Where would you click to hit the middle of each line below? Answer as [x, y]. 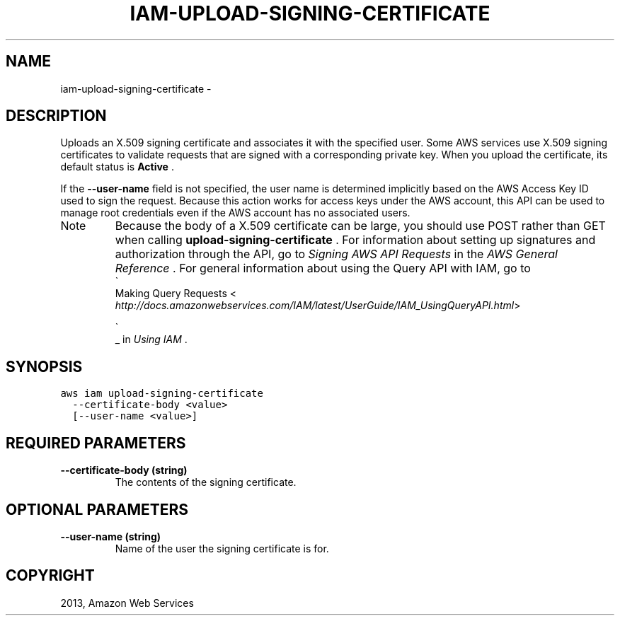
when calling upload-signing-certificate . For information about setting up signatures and [355, 240]
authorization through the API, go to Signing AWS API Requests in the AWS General [336, 254]
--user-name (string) [111, 536]
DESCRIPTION [56, 116]
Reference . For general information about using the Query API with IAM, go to [323, 268]
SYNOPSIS [44, 366]
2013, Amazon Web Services [127, 603]
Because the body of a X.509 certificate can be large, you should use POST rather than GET [360, 226]
